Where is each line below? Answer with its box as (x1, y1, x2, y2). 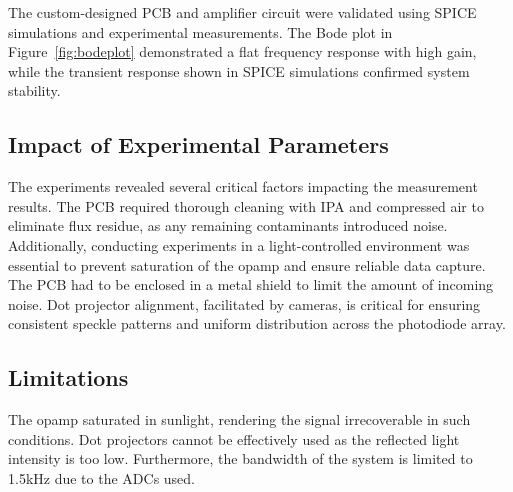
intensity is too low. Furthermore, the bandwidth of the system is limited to (8, 448, 473, 469)
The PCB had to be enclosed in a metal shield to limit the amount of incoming (8, 274, 494, 295)
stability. (8, 80, 61, 101)
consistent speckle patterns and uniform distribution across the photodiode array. (8, 313, 506, 334)
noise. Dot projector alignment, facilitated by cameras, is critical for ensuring (8, 293, 481, 314)
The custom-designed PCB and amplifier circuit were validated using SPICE (8, 2, 477, 22)
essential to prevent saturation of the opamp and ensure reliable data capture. (8, 254, 486, 275)
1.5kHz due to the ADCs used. (8, 467, 195, 488)
